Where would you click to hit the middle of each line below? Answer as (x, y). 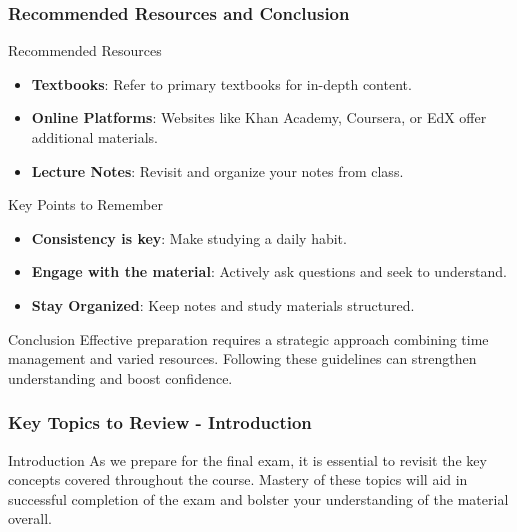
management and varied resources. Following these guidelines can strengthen (242, 358)
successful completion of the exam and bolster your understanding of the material (258, 498)
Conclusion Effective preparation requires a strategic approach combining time (248, 338)
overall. (30, 518)
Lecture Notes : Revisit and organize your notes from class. (217, 170)
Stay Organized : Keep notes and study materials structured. (223, 304)
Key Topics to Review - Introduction (160, 422)
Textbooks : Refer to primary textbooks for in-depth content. (221, 83)
